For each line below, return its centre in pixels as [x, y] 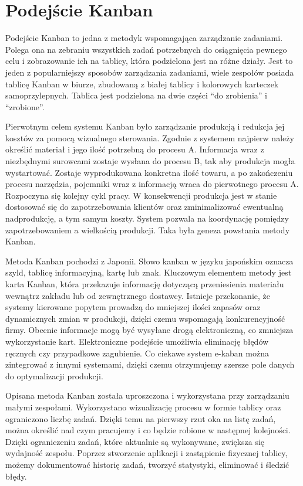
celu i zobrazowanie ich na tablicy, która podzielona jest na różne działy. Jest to [149, 61]
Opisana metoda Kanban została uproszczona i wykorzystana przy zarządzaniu [147, 395]
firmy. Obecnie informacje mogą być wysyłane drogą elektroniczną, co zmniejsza [149, 330]
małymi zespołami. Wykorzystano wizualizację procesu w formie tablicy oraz [143, 407]
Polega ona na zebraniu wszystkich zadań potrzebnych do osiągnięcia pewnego [146, 49]
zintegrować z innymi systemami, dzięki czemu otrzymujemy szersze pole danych [150, 364]
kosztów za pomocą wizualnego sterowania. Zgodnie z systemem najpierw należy [150, 137]
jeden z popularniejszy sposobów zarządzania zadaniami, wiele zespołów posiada [150, 72]
